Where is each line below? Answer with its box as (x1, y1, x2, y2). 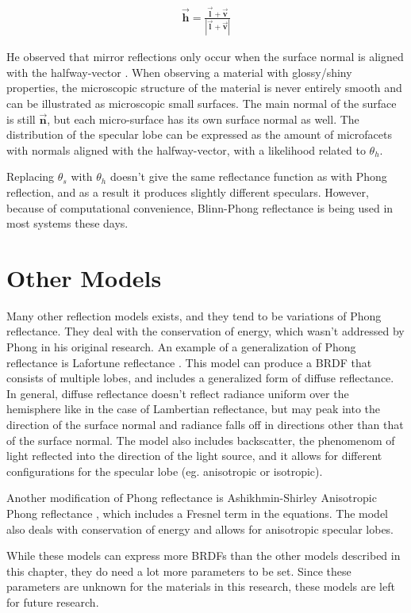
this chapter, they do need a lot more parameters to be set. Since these (6, 562, 351, 579)
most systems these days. (6, 215, 129, 232)
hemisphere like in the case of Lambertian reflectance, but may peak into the (6, 400, 380, 417)
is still (6, 110, 36, 127)
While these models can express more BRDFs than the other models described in (6, 547, 401, 564)
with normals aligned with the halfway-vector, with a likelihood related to (6, 141, 366, 158)
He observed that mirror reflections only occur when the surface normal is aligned (6, 48, 404, 65)
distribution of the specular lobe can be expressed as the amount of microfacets (6, 126, 392, 143)
